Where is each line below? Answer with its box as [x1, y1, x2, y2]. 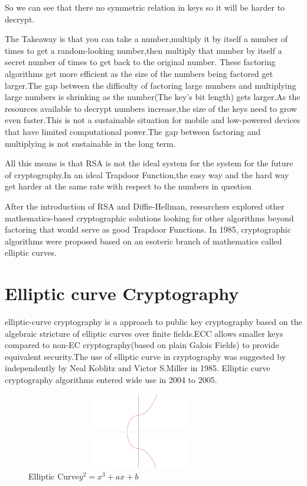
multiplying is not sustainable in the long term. [5, 137, 176, 149]
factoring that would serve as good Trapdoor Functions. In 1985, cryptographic [5, 223, 291, 236]
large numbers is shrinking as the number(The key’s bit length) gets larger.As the [5, 91, 301, 103]
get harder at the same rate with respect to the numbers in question [5, 180, 252, 192]
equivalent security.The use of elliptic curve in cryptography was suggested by [5, 350, 286, 362]
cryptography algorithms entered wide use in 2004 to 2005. [5, 373, 217, 385]
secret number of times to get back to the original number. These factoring [5, 56, 276, 68]
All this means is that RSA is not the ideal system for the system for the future [5, 157, 293, 169]
